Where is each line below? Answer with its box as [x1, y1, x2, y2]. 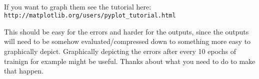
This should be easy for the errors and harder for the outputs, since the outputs [4, 26, 249, 36]
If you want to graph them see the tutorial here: [4, 1, 151, 11]
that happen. [4, 65, 43, 76]
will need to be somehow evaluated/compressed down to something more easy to [4, 36, 251, 46]
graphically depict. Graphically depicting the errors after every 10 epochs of [4, 46, 236, 56]
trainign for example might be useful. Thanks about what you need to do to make [4, 55, 255, 66]
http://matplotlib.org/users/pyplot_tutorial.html [4, 12, 176, 19]
